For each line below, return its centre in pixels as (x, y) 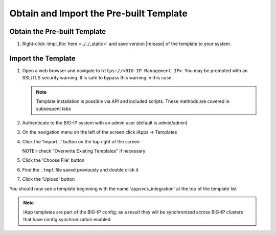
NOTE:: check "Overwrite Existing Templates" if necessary (84, 151)
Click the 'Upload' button (49, 179)
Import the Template (43, 58)
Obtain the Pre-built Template (58, 31)
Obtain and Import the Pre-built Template (98, 13)
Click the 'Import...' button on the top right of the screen (81, 141)
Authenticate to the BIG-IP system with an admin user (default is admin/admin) (105, 122)
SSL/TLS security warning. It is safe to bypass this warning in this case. (98, 78)
